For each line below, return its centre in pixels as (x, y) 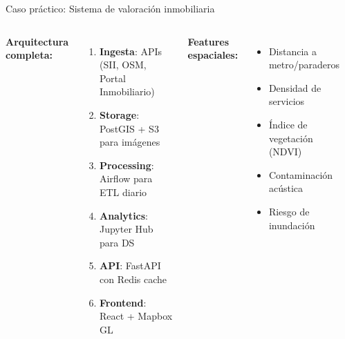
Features (208, 41)
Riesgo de (289, 211)
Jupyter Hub (126, 229)
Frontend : (123, 302)
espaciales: (213, 55)
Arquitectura (37, 41)
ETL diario (123, 192)
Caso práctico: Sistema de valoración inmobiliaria (110, 8)
